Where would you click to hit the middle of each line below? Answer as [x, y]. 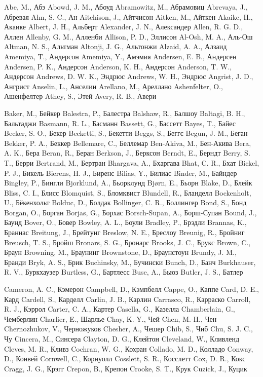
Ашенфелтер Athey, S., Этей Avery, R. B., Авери [80, 96]
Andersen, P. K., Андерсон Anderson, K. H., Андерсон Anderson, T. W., [118, 66]
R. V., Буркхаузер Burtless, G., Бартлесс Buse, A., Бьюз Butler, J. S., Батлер [124, 272]
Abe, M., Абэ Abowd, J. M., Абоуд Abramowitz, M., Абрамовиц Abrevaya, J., [126, 7]
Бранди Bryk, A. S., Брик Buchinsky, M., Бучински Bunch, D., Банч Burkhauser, [130, 262]
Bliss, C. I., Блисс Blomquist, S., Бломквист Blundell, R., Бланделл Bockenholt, [128, 192]
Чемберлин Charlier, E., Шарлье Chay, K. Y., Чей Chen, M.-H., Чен [110, 318]
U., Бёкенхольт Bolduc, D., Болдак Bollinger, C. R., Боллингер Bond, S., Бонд [125, 202]
